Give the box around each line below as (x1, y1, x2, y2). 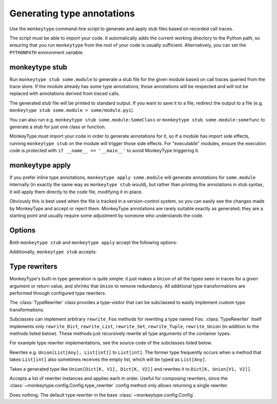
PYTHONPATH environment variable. (9, 49, 84, 55)
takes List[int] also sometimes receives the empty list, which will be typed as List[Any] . (9, 356, 207, 362)
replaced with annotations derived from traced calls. (9, 90, 120, 97)
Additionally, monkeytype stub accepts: (9, 249, 97, 255)
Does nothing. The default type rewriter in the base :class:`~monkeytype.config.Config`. (9, 392, 196, 398)
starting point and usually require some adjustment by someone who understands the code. (9, 213, 204, 218)
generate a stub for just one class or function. (9, 124, 106, 130)
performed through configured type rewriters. (9, 290, 106, 296)
